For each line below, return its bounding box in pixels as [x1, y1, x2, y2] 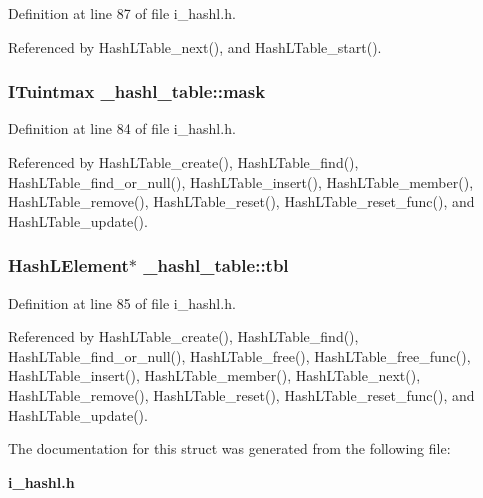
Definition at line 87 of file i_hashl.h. [8, 3, 236, 23]
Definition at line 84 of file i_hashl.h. [8, 118, 236, 139]
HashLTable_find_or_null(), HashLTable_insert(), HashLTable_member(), [8, 171, 474, 192]
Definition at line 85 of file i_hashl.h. [8, 292, 236, 313]
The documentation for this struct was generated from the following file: [8, 438, 451, 459]
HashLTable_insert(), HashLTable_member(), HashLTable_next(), [8, 365, 421, 386]
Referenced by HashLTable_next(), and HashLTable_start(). [8, 36, 382, 57]
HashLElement [8, 253, 129, 278]
